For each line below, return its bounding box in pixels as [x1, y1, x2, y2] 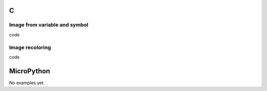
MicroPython [9, 67, 50, 75]
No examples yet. [9, 80, 45, 86]
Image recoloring [9, 44, 51, 51]
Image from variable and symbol [9, 22, 89, 28]
